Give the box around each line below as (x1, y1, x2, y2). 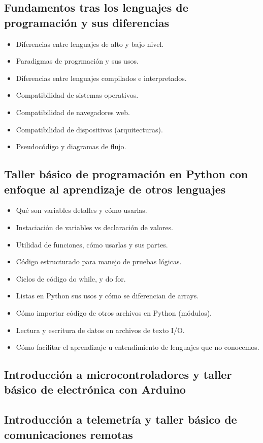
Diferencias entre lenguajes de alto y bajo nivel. (16, 38, 164, 49)
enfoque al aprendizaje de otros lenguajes (4, 181, 226, 197)
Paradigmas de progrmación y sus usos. (16, 56, 139, 66)
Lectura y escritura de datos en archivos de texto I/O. (16, 324, 185, 335)
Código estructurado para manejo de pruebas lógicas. (16, 256, 182, 267)
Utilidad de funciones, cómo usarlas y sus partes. (16, 239, 168, 250)
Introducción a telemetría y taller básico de (4, 411, 237, 427)
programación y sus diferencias (4, 14, 170, 30)
